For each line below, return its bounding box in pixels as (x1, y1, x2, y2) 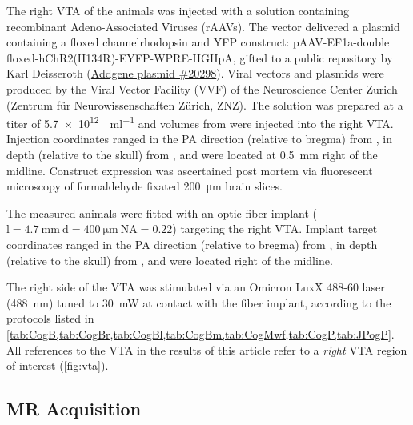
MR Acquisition (6, 396, 142, 421)
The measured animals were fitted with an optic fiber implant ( (6, 204, 317, 221)
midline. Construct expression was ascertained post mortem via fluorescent (6, 162, 373, 178)
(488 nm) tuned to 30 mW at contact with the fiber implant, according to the (6, 294, 391, 311)
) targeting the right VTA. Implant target (172, 220, 378, 237)
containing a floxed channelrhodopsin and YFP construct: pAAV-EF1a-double (6, 34, 390, 50)
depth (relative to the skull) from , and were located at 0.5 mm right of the (6, 146, 378, 162)
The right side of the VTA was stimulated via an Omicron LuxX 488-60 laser (6, 279, 385, 295)
